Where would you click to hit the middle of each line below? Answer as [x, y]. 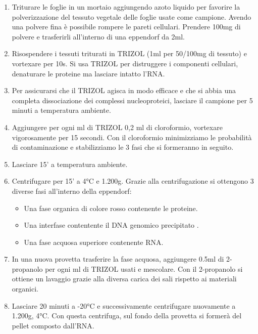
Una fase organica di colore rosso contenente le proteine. [111, 208]
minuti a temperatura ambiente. [61, 110]
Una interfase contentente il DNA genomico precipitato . [111, 225]
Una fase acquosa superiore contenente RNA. [94, 242]
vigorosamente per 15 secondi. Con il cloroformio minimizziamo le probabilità [132, 137]
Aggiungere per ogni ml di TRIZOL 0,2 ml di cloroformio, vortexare [117, 127]
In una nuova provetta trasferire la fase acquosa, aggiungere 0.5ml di [118, 259]
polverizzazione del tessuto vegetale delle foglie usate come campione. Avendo [132, 16]
